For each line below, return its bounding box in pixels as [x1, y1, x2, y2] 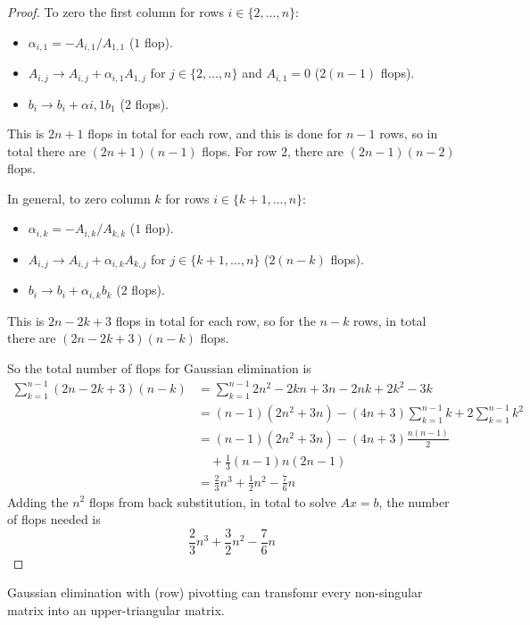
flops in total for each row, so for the [115, 311, 316, 329]
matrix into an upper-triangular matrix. [7, 601, 225, 619]
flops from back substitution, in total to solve [88, 492, 336, 511]
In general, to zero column [7, 188, 151, 207]
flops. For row [202, 141, 277, 160]
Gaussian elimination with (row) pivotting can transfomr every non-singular [7, 583, 423, 602]
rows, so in [379, 124, 438, 143]
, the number [378, 492, 450, 511]
